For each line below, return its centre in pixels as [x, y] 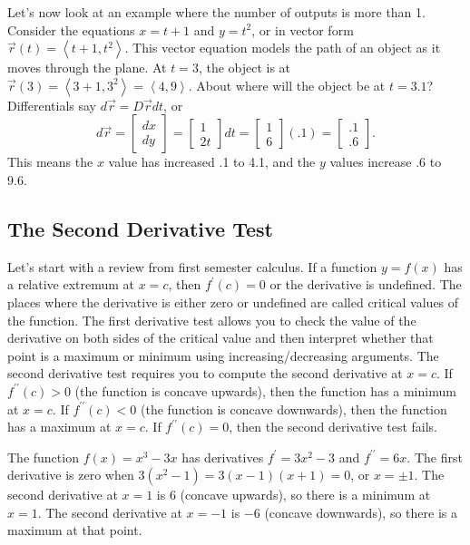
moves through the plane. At [87, 68]
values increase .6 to [386, 162]
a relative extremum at [71, 284]
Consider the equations [71, 29]
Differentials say [52, 105]
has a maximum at [59, 427]
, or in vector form [303, 29]
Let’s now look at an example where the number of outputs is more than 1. [216, 12]
